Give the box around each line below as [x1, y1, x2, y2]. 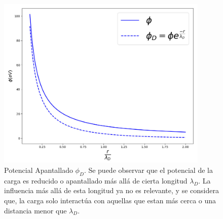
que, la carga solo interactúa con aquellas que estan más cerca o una [4, 195, 216, 205]
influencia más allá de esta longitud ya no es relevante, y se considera [4, 185, 219, 196]
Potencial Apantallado [4, 164, 73, 175]
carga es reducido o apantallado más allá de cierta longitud [4, 175, 188, 186]
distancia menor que [4, 205, 67, 215]
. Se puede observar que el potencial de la [84, 164, 213, 175]
